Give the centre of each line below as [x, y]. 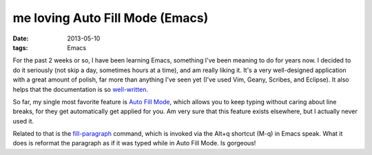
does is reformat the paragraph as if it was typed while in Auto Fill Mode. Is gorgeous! [134, 143]
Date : [21, 38]
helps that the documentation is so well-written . [80, 89]
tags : [20, 47]
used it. [23, 121]
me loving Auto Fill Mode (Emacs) [111, 18]
